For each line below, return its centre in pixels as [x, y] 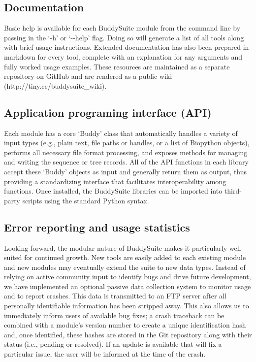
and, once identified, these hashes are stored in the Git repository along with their [128, 334]
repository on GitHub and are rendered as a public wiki [88, 76]
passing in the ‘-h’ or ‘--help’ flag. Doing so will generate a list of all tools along [124, 37]
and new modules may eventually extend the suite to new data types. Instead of [125, 267]
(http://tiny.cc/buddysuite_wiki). [55, 85]
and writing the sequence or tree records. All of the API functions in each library [126, 162]
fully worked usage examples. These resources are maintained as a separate [117, 66]
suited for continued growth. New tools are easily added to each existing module [125, 257]
